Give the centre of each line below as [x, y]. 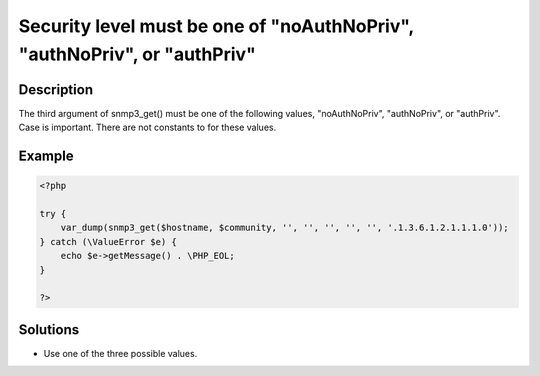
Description [56, 89]
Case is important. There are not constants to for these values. [147, 127]
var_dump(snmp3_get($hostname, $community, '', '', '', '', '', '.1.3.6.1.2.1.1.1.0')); [284, 228]
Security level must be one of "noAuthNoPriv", [216, 26]
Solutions [49, 329]
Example [46, 156]
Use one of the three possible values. [120, 353]
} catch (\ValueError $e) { [108, 241]
